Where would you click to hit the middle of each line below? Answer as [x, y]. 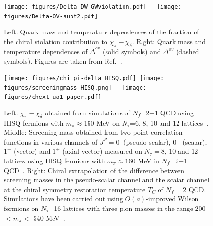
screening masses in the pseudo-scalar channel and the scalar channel [107, 180]
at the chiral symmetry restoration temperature [75, 189]
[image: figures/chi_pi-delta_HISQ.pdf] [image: [84, 78]
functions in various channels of [51, 141]
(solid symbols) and [132, 51]
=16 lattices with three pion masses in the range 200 [127, 208]
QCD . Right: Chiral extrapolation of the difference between [94, 170]
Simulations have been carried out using [63, 199]
